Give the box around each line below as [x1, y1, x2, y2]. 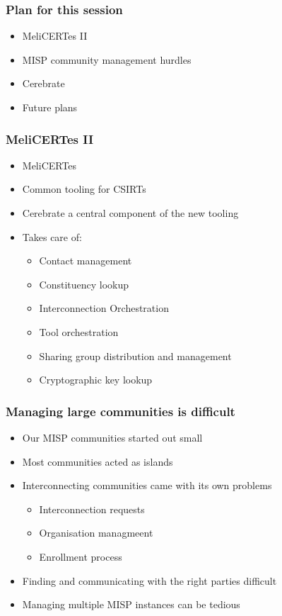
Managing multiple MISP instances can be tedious [22, 597, 240, 612]
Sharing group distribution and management [39, 348, 232, 363]
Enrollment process [39, 549, 122, 564]
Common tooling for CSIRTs [22, 181, 146, 196]
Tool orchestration [39, 324, 119, 339]
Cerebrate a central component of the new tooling [22, 206, 239, 220]
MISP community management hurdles [22, 52, 192, 67]
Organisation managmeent [39, 525, 153, 540]
